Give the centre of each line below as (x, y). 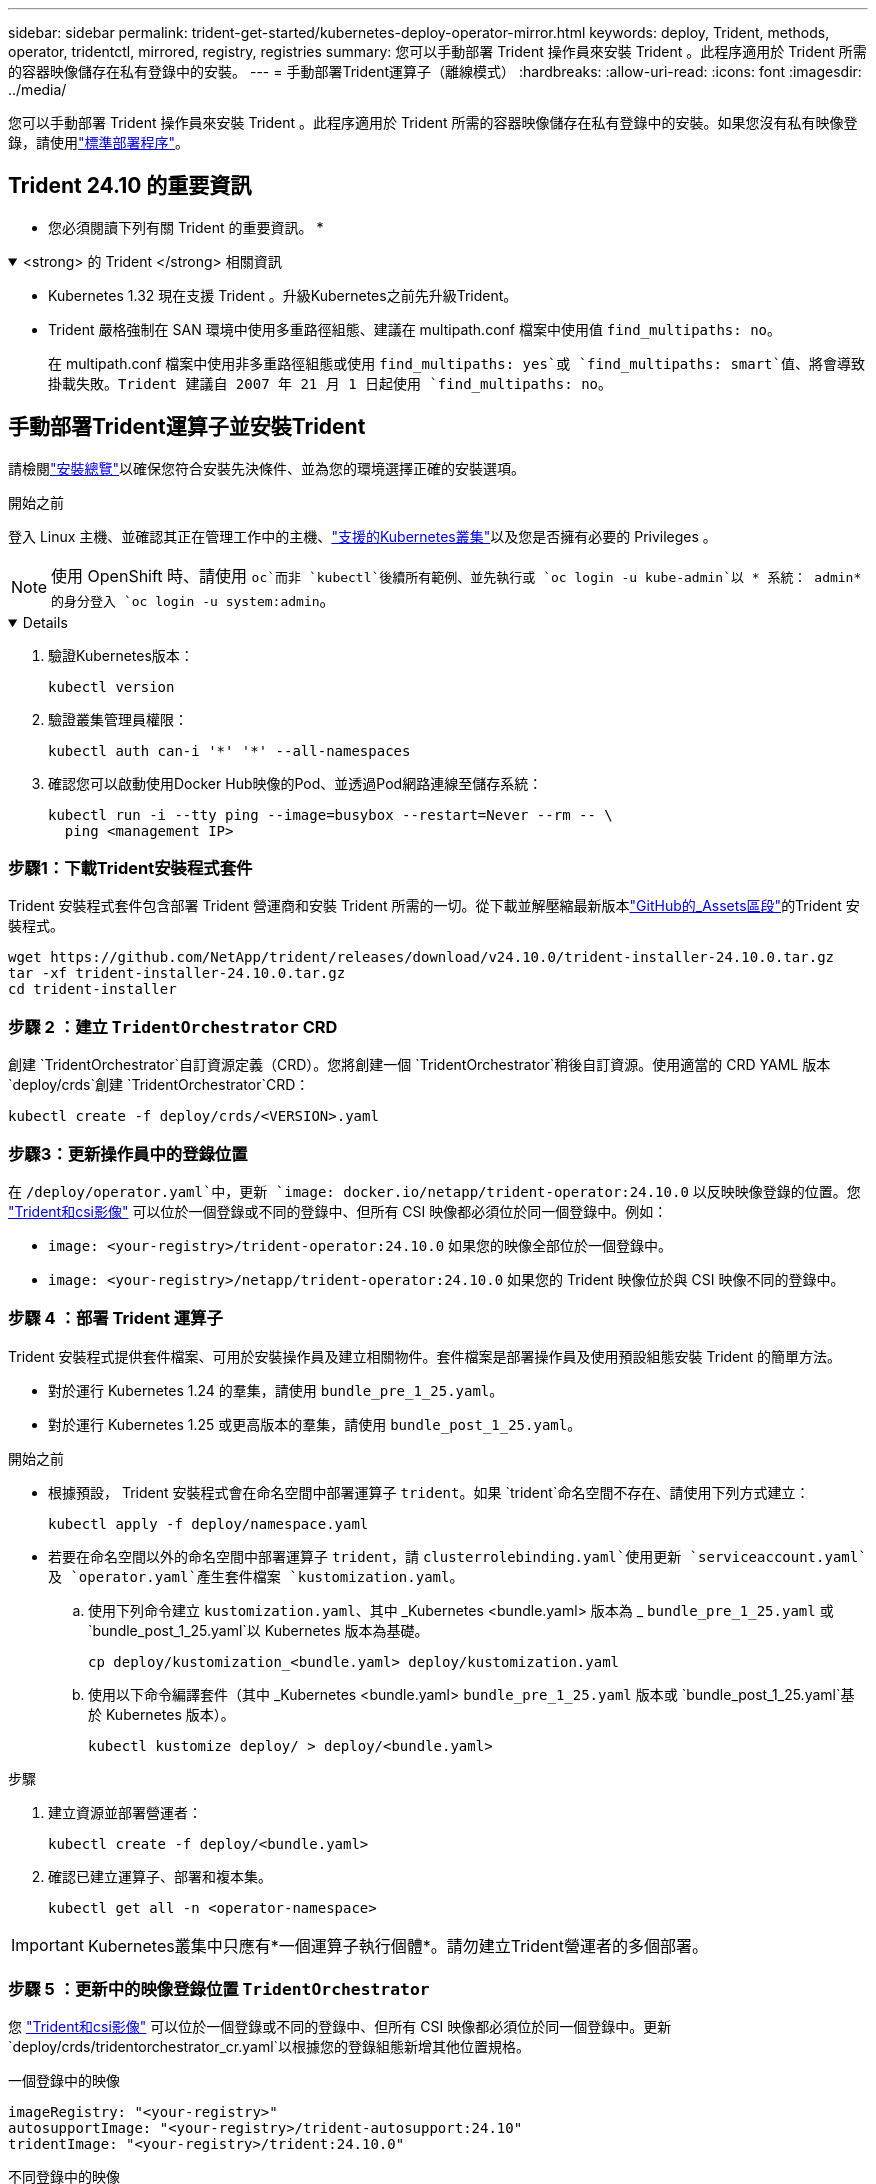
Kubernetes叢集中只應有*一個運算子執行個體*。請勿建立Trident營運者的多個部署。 (397, 1945)
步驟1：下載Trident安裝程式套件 (130, 868)
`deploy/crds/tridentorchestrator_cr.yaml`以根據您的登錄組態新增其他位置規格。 (269, 2047)
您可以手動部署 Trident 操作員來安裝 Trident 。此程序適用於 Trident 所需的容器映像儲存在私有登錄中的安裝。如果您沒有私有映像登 (433, 122)
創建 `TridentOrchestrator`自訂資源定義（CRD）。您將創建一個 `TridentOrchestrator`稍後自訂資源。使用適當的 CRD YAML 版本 (419, 1065)
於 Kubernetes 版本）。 (161, 1714)
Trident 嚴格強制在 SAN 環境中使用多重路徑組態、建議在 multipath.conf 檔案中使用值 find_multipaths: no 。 (415, 329)
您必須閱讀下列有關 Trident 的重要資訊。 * (186, 227)
